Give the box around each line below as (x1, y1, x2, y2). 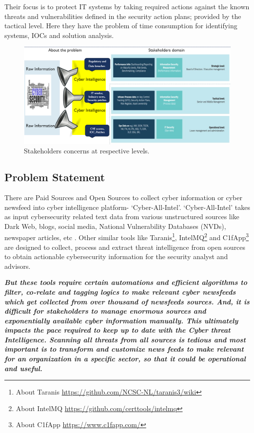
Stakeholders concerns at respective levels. (24, 146, 150, 156)
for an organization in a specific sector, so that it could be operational (4, 354, 246, 364)
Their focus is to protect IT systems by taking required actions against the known (4, 1, 250, 11)
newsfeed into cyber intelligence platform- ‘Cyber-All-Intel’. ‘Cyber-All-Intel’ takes (4, 202, 250, 212)
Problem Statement (4, 169, 105, 185)
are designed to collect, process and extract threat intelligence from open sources (4, 242, 246, 252)
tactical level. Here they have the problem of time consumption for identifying (4, 20, 237, 31)
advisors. (4, 261, 31, 271)
